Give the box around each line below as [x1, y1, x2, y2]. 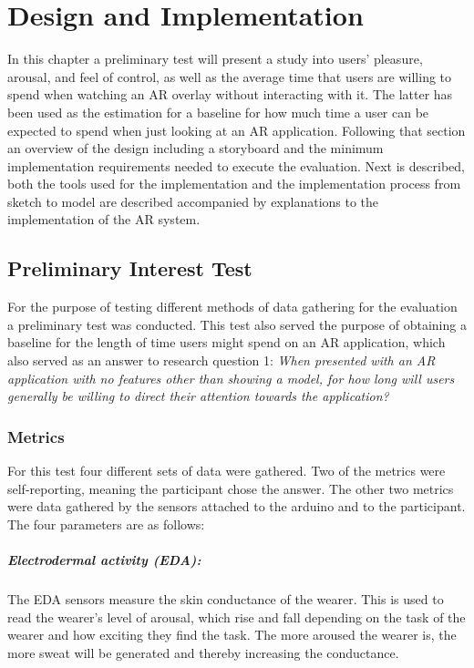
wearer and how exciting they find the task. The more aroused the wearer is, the [7, 625, 457, 644]
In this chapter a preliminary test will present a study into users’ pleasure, [7, 49, 423, 68]
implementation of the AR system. [7, 210, 201, 229]
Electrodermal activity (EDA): [7, 550, 201, 570]
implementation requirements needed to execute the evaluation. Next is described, [7, 156, 465, 175]
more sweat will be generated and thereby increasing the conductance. [7, 642, 399, 662]
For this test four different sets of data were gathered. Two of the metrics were [7, 461, 446, 480]
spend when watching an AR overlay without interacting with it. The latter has [7, 85, 453, 104]
